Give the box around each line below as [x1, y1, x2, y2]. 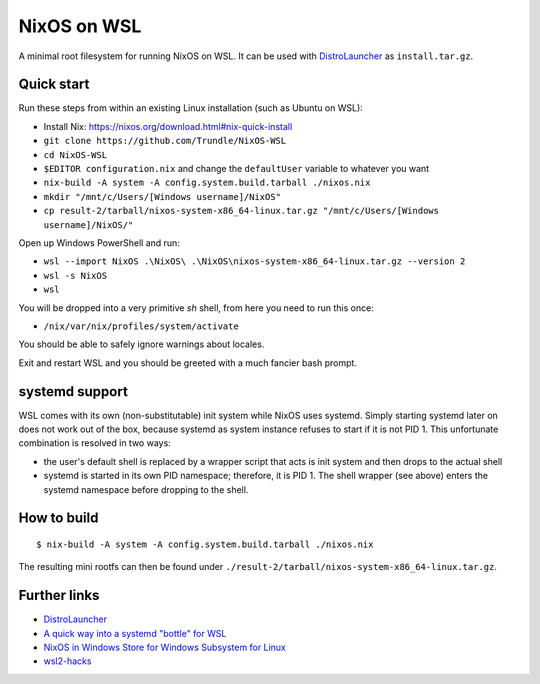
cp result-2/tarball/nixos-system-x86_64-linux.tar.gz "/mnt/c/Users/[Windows [43, 205, 440, 217]
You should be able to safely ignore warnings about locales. [18, 338, 265, 350]
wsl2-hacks [43, 655, 92, 667]
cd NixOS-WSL [43, 149, 108, 160]
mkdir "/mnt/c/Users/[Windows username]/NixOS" [43, 191, 282, 202]
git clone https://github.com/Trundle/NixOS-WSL [43, 135, 287, 147]
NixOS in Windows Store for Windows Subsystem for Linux [43, 641, 287, 654]
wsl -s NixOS [43, 270, 108, 281]
